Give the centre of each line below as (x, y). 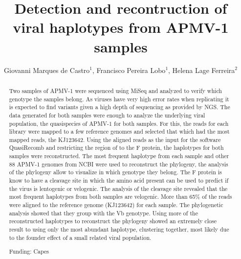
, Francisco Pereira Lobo (129, 70)
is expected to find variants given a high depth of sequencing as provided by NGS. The (120, 107)
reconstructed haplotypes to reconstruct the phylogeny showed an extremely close (113, 221)
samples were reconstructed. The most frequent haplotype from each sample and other (119, 156)
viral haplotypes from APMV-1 (121, 27)
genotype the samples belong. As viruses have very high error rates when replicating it (119, 99)
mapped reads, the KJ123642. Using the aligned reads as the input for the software (115, 139)
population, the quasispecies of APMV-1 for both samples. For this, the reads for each (119, 123)
